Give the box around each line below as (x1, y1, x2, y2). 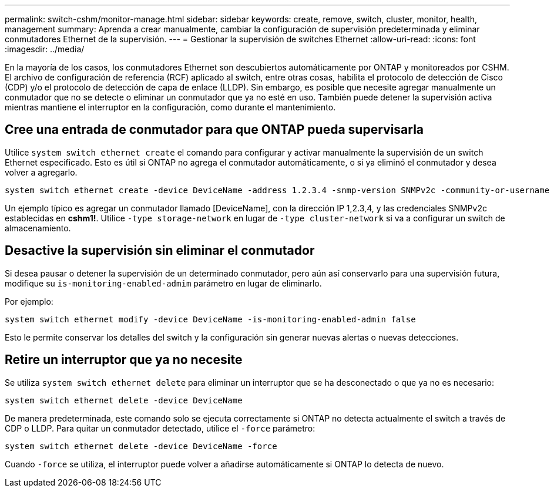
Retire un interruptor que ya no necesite (5, 352, 243, 368)
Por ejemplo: (5, 296, 53, 306)
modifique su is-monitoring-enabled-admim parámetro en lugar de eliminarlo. (5, 278, 322, 288)
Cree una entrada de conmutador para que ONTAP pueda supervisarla (5, 122, 424, 137)
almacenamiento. (5, 223, 71, 233)
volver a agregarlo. (5, 167, 78, 177)
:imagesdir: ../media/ (5, 44, 85, 54)
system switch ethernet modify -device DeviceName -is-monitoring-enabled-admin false (5, 314, 416, 324)
